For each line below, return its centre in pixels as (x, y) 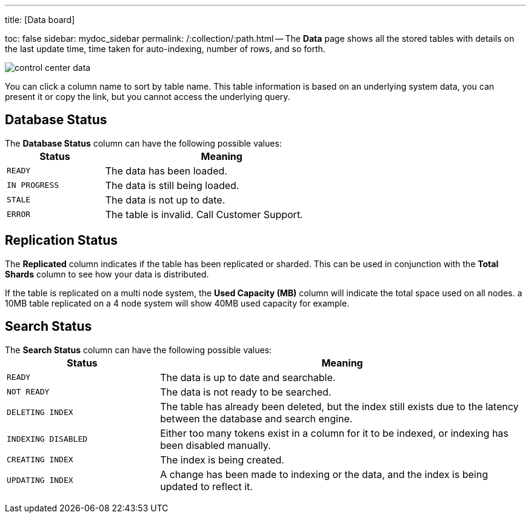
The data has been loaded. (166, 171)
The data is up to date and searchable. (248, 377)
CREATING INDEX (40, 460)
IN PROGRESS (33, 185)
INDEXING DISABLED (47, 439)
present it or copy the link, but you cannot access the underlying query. (148, 97)
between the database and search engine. (256, 418)
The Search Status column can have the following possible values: (139, 350)
